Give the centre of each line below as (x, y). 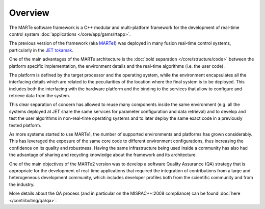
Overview (29, 13)
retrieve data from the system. (40, 96)
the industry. (22, 184)
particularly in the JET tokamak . (41, 50)
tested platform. (25, 125)
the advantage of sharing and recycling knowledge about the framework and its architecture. (103, 155)
